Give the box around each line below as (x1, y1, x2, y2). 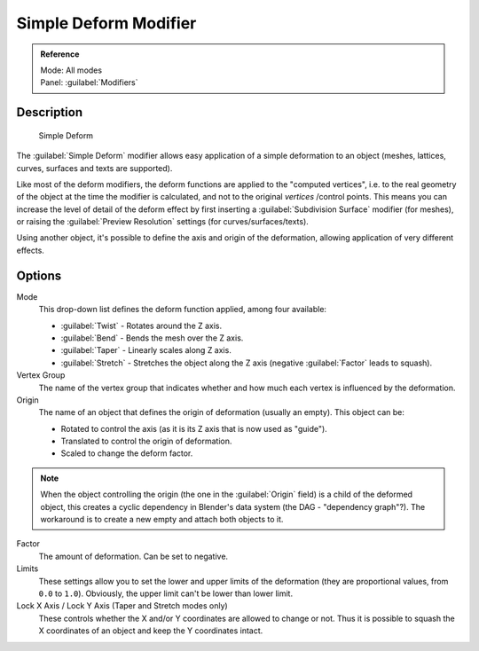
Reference (40, 49, 80, 59)
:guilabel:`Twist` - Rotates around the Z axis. (60, 320, 223, 331)
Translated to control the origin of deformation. (60, 435, 232, 447)
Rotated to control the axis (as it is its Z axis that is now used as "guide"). (60, 423, 327, 434)
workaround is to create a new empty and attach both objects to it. (40, 514, 284, 525)
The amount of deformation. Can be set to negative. (38, 551, 229, 561)
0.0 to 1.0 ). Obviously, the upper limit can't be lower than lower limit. (38, 588, 293, 599)
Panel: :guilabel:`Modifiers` (40, 77, 138, 88)
